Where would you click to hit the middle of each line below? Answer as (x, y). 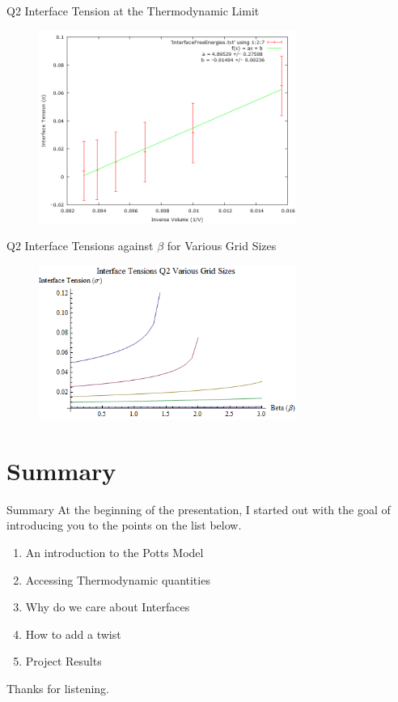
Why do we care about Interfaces (108, 607)
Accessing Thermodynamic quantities (118, 579)
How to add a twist (73, 634)
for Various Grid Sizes (222, 246)
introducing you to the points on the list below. (124, 525)
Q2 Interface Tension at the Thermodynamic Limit (133, 11)
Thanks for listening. (58, 688)
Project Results (64, 661)
